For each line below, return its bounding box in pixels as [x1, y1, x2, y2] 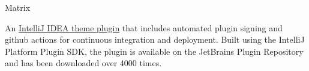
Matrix [5, 1, 31, 13]
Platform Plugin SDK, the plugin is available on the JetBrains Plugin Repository [5, 45, 304, 57]
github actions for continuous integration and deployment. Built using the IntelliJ [5, 33, 305, 46]
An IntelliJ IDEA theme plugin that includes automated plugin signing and [5, 21, 283, 34]
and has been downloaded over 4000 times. [5, 57, 162, 69]
